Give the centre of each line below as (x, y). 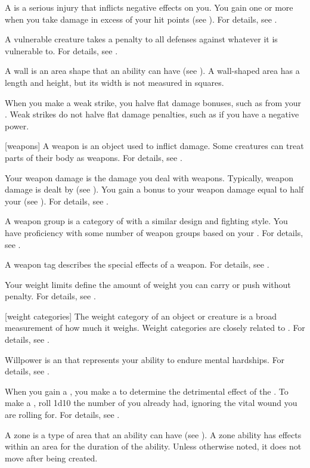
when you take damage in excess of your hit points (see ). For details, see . (141, 19)
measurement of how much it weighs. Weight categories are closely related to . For (155, 328)
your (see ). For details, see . (57, 201)
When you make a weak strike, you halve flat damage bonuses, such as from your (153, 102)
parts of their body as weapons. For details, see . (94, 157)
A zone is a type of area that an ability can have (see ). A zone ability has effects (153, 434)
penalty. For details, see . (50, 296)
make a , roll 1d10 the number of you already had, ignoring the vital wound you (151, 403)
